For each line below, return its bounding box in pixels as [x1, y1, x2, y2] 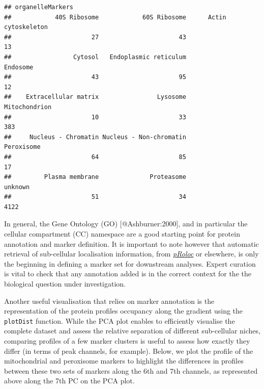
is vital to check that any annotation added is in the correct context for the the [4, 268, 251, 279]
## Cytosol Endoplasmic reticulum [4, 53, 186, 61]
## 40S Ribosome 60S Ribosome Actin [4, 13, 226, 21]
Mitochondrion [4, 103, 52, 111]
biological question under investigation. [4, 278, 126, 289]
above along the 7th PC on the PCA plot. [4, 375, 135, 386]
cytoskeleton [4, 23, 48, 31]
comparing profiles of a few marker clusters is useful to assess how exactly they [4, 335, 250, 346]
